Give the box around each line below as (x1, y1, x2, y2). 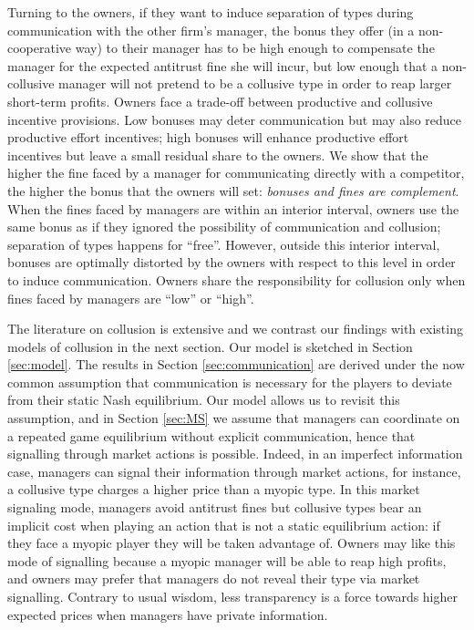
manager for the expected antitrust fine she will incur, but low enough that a (7, 56, 438, 75)
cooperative (7, 38, 72, 57)
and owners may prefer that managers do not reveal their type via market (7, 569, 420, 588)
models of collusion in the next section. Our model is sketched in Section (7, 336, 413, 356)
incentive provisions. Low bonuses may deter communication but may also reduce (7, 109, 462, 129)
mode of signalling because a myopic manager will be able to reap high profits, (7, 551, 447, 570)
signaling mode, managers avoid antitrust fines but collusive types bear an (7, 498, 422, 517)
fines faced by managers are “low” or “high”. (7, 288, 254, 307)
